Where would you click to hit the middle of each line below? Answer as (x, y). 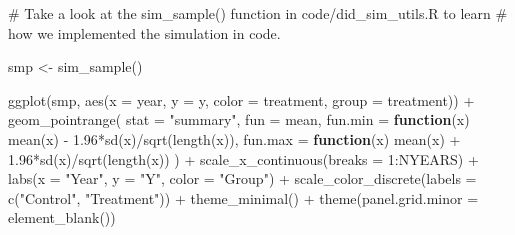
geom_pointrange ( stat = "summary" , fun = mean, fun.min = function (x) (239, 119)
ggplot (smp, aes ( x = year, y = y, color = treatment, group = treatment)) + (241, 99)
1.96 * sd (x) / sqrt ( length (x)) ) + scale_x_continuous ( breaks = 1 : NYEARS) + (243, 158)
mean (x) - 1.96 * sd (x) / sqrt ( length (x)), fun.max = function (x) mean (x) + (234, 138)
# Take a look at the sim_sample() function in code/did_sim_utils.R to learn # (258, 13)
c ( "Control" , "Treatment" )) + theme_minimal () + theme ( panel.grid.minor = (243, 197)
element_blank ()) (62, 217)
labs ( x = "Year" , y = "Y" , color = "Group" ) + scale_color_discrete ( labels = (242, 178)
